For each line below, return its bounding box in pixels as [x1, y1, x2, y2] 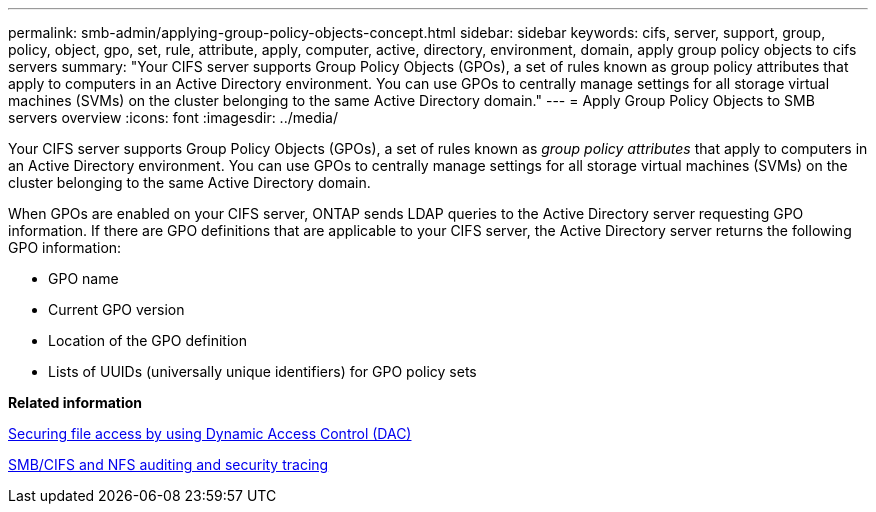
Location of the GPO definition [48, 332, 247, 349]
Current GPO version [48, 301, 185, 318]
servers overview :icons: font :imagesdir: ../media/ [8, 109, 339, 126]
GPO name [48, 270, 119, 287]
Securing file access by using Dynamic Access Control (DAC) [8, 425, 412, 442]
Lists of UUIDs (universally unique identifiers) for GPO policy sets [48, 363, 477, 380]
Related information [8, 394, 143, 411]
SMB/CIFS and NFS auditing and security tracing [8, 456, 329, 473]
